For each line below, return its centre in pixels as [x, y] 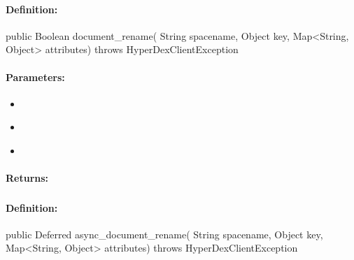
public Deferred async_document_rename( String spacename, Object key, [164, 234]
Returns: [27, 178]
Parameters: [35, 77]
